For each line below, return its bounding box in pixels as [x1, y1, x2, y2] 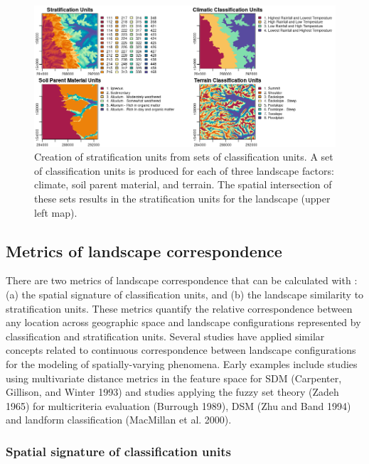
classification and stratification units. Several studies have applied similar [6, 328, 325, 343]
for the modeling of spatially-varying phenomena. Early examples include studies [6, 356, 358, 371]
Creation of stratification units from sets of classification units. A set [34, 149, 333, 164]
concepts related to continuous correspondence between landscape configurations [6, 342, 356, 357]
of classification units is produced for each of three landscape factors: [34, 163, 334, 178]
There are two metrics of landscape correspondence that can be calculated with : [6, 273, 358, 288]
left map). [34, 205, 77, 220]
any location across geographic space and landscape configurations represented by [6, 315, 361, 330]
